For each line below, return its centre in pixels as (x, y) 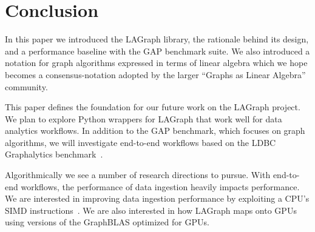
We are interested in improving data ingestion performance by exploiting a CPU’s (157, 198)
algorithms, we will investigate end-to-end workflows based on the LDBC (141, 142)
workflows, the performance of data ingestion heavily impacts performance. (160, 186)
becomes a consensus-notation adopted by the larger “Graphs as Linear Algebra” (155, 74)
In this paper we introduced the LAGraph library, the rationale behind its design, (157, 39)
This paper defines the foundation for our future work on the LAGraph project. (153, 107)
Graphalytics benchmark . (54, 154)
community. (26, 86)
